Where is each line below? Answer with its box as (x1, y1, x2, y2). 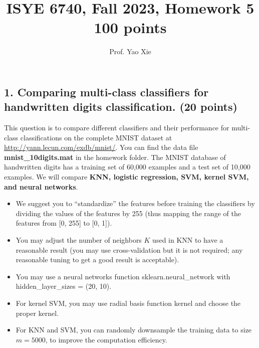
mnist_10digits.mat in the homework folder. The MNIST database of (4, 151, 226, 162)
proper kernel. (16, 307, 59, 318)
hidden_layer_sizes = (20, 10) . (16, 281, 112, 291)
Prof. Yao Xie (109, 46, 151, 57)
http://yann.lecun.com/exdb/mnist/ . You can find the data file (4, 142, 198, 152)
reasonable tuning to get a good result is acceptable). (16, 254, 179, 265)
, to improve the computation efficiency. (45, 334, 167, 344)
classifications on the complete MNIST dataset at (20, 132, 172, 142)
